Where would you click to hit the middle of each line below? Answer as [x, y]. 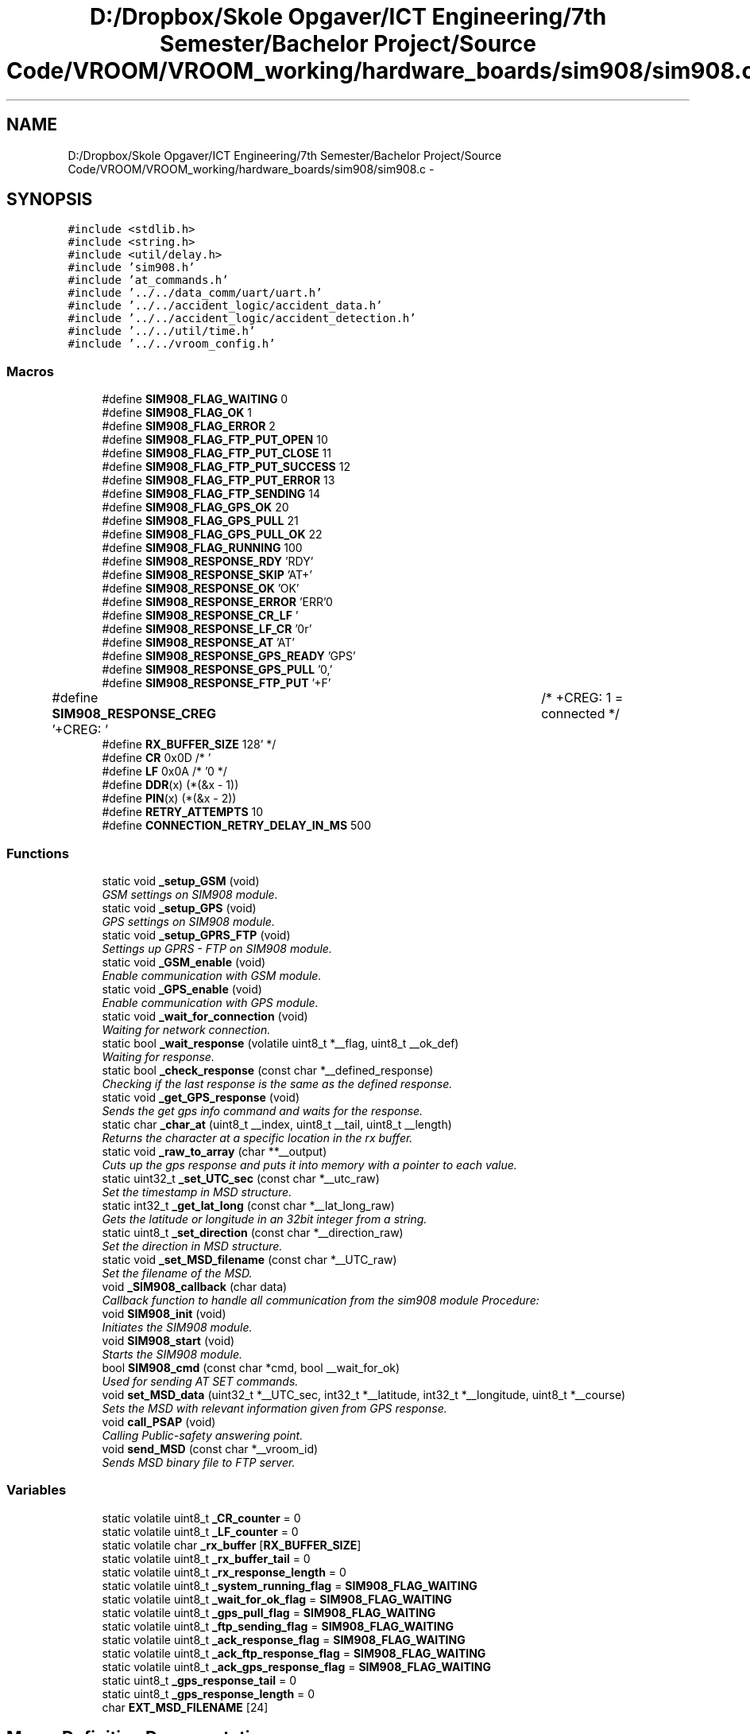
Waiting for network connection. [186, 1029]
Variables [37, 1490]
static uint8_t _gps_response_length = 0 [209, 1693]
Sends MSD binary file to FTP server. [199, 1462]
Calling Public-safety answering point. [203, 1435]
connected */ [580, 714]
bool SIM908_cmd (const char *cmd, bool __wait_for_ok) [251, 1367]
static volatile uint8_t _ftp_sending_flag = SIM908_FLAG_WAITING [278, 1626]
